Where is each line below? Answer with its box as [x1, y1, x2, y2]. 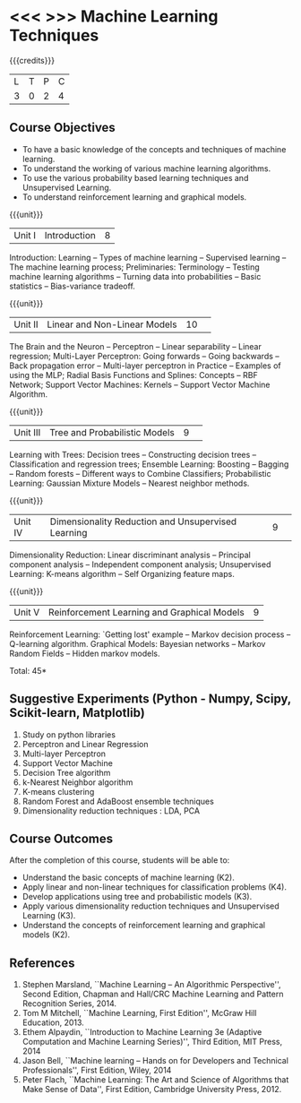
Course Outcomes [9, 831, 114, 846]
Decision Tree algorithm [21, 767, 111, 778]
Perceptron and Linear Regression [21, 738, 149, 749]
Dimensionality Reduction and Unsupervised [49, 515, 237, 528]
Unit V [13, 606, 40, 618]
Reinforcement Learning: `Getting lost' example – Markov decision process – [9, 629, 291, 640]
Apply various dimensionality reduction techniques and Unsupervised [21, 900, 279, 911]
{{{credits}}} [9, 55, 56, 65]
